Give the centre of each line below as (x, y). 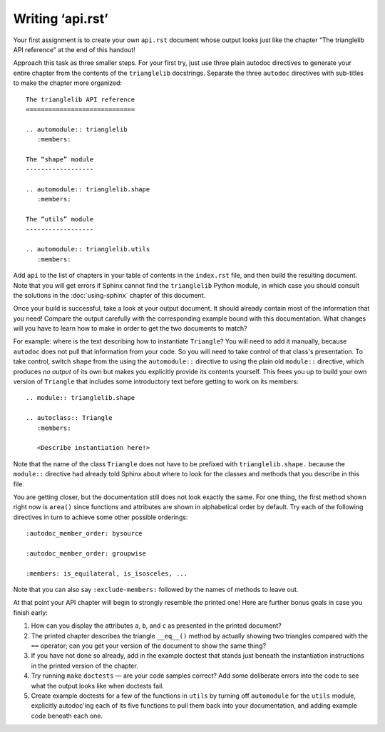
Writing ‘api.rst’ (61, 19)
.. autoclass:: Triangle (69, 418)
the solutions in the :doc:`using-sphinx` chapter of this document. (109, 295)
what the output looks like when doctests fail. (97, 686)
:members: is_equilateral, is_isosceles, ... (107, 573)
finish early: (30, 612)
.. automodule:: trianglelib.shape (88, 190)
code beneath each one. (67, 716)
